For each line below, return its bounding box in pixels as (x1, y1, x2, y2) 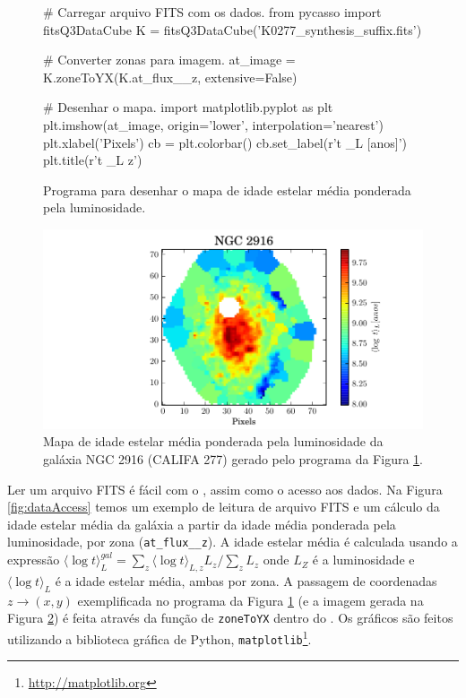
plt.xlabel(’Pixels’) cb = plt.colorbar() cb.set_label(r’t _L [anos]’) (43, 133, 408, 151)
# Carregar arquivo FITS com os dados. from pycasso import (43, 3, 382, 21)
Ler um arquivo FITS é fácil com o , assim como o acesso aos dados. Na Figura (7, 479, 443, 498)
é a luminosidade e (312, 550, 415, 569)
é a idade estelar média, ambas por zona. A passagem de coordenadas (55, 571, 437, 590)
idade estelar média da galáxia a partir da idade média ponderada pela (7, 514, 396, 533)
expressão (7, 550, 60, 569)
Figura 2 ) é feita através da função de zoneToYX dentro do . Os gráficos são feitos (7, 608, 453, 627)
